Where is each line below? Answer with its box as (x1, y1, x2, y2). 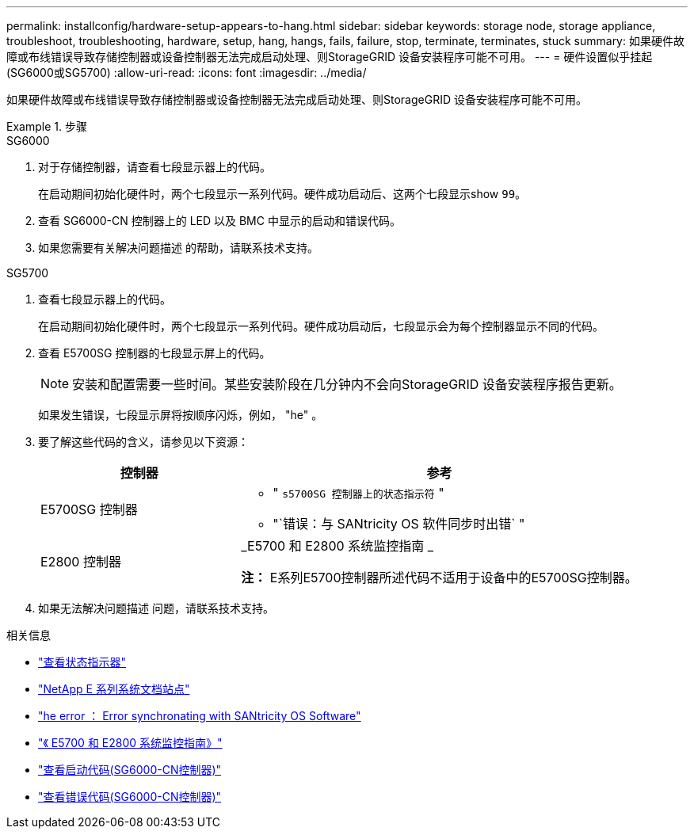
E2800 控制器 (40, 554, 121, 570)
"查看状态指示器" (38, 655, 127, 669)
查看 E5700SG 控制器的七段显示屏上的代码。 (38, 346, 271, 360)
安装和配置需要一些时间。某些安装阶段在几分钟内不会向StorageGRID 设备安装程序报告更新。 (72, 376, 622, 392)
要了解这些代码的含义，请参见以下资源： (38, 435, 249, 448)
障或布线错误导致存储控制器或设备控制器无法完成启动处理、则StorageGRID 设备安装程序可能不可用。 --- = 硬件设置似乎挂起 (6, 50, 653, 63)
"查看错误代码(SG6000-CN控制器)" (38, 790, 222, 803)
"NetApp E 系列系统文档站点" (38, 682, 190, 696)
